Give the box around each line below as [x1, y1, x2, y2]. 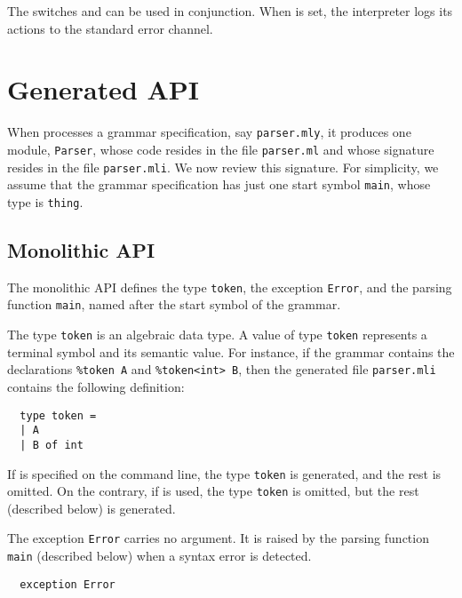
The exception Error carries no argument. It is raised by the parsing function [7, 529, 429, 547]
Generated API [7, 71, 200, 108]
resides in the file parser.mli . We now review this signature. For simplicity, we [7, 157, 439, 176]
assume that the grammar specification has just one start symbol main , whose [7, 175, 431, 194]
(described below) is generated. [7, 498, 176, 517]
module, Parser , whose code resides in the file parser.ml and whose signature [7, 140, 434, 158]
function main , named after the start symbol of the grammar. [7, 295, 341, 314]
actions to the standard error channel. [7, 19, 213, 37]
